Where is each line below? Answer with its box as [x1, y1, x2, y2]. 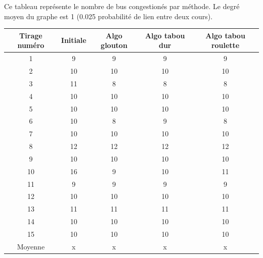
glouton [101, 40, 127, 50]
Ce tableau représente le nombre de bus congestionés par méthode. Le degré [4, 1, 240, 11]
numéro [17, 40, 45, 50]
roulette [211, 40, 240, 50]
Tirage [19, 30, 42, 40]
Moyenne [17, 241, 45, 251]
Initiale [61, 35, 86, 45]
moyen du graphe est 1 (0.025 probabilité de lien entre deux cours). [4, 11, 213, 21]
